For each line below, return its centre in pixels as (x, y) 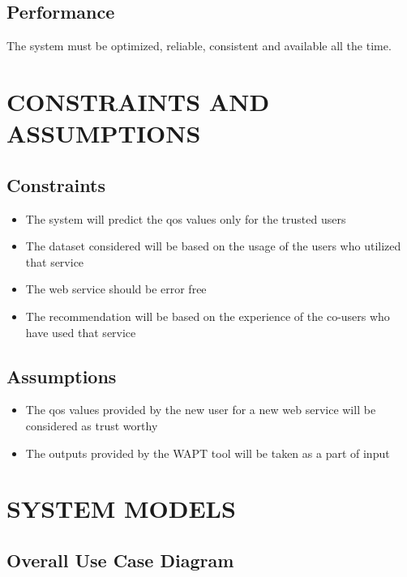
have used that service (81, 332)
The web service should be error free (116, 289)
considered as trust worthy (92, 425)
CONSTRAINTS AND (138, 101)
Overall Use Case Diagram (120, 560)
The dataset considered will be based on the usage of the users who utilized (213, 246)
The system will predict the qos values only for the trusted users (186, 218)
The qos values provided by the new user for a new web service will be (201, 410)
